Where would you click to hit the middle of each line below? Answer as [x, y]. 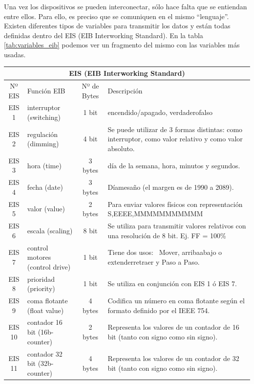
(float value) [45, 310]
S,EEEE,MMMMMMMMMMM [155, 214]
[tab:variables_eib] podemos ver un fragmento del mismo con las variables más [122, 45]
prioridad [41, 279]
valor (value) [46, 209]
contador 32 [45, 353]
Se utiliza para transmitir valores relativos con [177, 226]
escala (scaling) [50, 230]
